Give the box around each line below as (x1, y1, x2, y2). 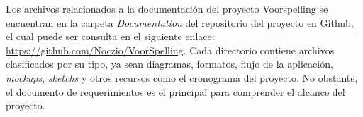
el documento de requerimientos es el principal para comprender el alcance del (6, 84, 345, 99)
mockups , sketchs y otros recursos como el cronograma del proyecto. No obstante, (6, 70, 358, 85)
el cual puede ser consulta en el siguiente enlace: (6, 29, 215, 44)
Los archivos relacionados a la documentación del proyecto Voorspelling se (6, 1, 328, 16)
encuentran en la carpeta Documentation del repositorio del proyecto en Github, (6, 15, 354, 30)
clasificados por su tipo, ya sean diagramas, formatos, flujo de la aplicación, (6, 56, 333, 71)
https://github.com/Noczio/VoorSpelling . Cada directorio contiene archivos (6, 42, 335, 57)
